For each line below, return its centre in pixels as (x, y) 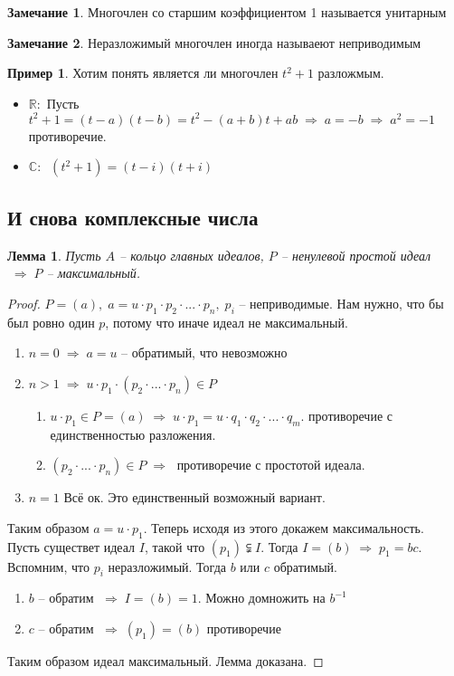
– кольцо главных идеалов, (192, 255)
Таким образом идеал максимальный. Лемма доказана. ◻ (166, 661)
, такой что (175, 546)
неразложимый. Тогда (167, 566)
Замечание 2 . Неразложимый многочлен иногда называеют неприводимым (214, 42)
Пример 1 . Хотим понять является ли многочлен (143, 73)
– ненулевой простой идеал (356, 255)
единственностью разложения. (133, 434)
